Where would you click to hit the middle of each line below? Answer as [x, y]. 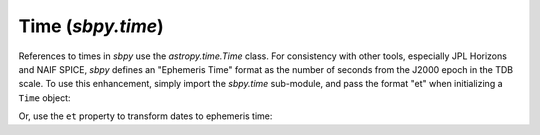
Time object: [44, 97]
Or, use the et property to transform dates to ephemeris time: [145, 116]
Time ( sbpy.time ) [91, 26]
